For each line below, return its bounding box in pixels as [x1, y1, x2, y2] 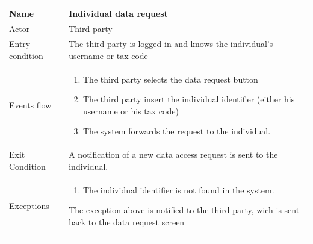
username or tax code [69, 49, 148, 61]
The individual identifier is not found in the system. [83, 183, 274, 196]
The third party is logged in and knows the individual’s [69, 37, 273, 50]
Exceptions [9, 199, 49, 212]
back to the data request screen [69, 215, 185, 228]
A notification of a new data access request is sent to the [69, 148, 278, 161]
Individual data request [69, 7, 168, 19]
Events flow [9, 99, 52, 111]
